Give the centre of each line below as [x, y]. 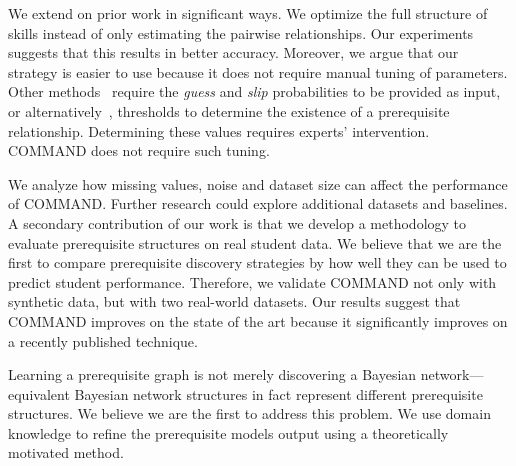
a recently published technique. [103, 340]
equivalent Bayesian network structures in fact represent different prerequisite [245, 393]
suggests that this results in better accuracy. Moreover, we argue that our [233, 52]
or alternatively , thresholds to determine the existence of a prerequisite [229, 110]
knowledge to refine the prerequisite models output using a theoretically [228, 432]
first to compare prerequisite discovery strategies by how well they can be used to [257, 262]
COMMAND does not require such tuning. [139, 150]
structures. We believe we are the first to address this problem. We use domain [249, 413]
